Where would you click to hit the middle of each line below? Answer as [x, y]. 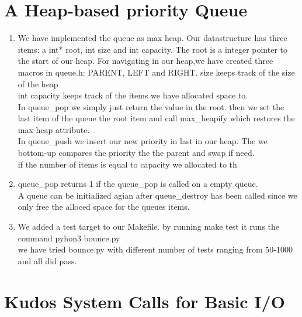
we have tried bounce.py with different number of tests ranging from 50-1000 [155, 249]
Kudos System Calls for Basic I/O [145, 301]
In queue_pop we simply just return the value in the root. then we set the [151, 106]
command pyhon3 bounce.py [69, 238]
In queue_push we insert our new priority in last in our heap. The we [143, 141]
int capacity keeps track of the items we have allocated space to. [133, 95]
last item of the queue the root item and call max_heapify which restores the [156, 118]
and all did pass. [47, 260]
